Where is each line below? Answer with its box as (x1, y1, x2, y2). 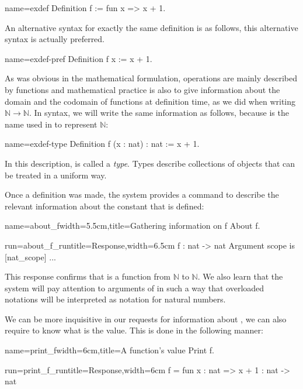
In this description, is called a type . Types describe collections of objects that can (5, 157, 295, 169)
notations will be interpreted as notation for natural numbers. (5, 293, 226, 305)
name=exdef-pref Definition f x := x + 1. (5, 52, 152, 64)
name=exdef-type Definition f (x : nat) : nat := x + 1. (5, 137, 200, 150)
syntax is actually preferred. (5, 33, 105, 45)
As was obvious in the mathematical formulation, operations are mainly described (5, 72, 298, 84)
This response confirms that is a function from (5, 270, 171, 283)
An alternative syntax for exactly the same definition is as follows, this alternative (5, 21, 298, 33)
